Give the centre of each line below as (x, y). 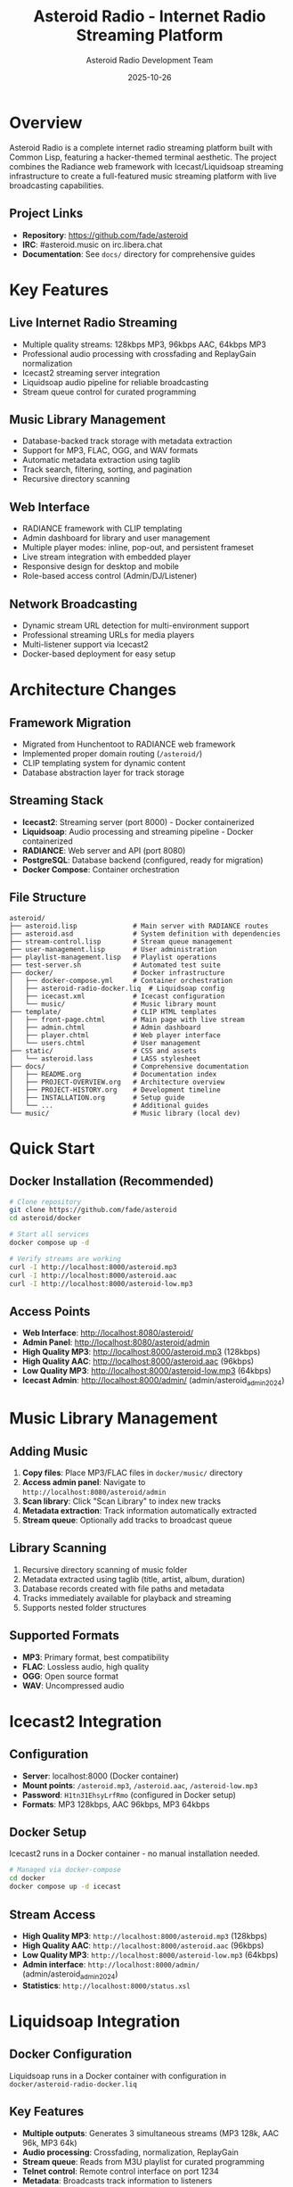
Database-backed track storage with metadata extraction (127, 441)
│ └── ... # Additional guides (109, 1105)
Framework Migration (70, 723)
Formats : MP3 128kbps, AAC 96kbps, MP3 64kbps (116, 1804)
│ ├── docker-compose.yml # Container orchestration (121, 980)
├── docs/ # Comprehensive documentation (129, 1066)
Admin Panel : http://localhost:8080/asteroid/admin (116, 1342)
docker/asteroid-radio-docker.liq (73, 2084)
